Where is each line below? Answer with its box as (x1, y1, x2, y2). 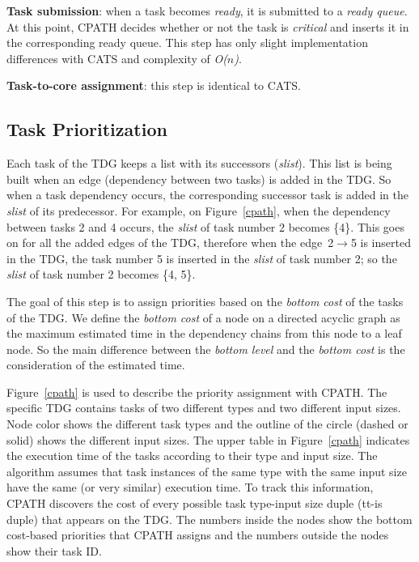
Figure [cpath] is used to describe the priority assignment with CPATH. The (6, 383, 387, 400)
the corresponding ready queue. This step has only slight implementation (6, 34, 368, 51)
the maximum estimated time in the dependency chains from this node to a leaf (6, 325, 402, 342)
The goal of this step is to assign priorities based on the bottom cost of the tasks (6, 292, 404, 309)
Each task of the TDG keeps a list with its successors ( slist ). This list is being (6, 155, 392, 172)
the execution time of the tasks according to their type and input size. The (6, 447, 378, 464)
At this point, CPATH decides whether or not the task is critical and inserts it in (6, 18, 409, 35)
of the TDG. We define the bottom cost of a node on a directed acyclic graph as (6, 309, 400, 326)
